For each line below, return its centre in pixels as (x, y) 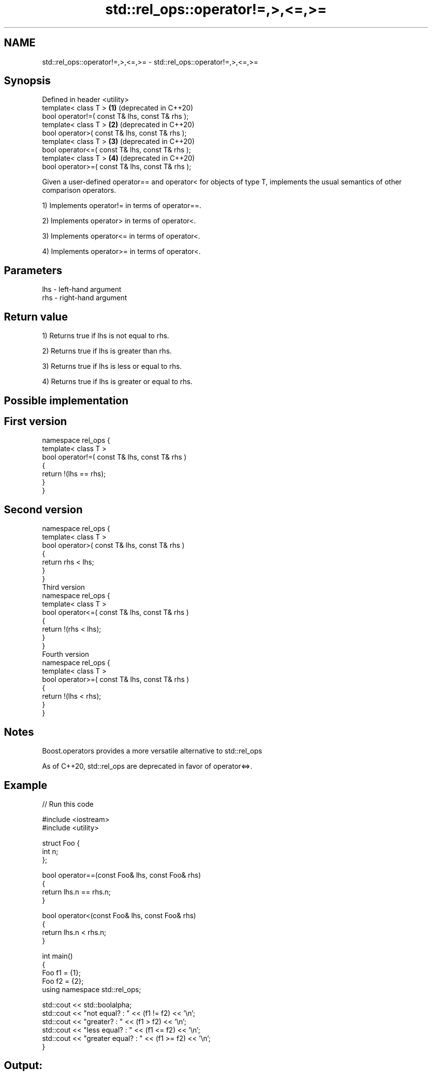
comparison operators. (79, 190)
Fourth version (66, 654)
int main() (57, 956)
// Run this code (68, 804)
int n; (50, 851)
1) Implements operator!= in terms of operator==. (122, 206)
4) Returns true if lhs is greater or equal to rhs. (117, 382)
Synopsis (27, 81)
